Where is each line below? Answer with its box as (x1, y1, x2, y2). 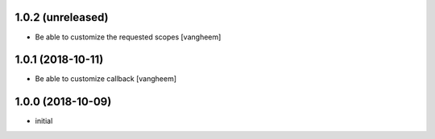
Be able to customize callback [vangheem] (35, 74, 177, 84)
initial (35, 117, 53, 126)
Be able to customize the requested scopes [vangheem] (35, 32, 222, 42)
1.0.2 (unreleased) (14, 10, 109, 24)
